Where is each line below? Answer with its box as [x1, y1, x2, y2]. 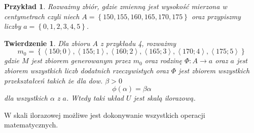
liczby [4, 21, 21, 31]
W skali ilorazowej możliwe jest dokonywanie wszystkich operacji [4, 109, 205, 120]
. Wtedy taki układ [66, 93, 124, 103]
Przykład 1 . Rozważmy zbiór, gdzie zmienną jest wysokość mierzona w [4, 1, 227, 11]
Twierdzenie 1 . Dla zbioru [4, 37, 90, 48]
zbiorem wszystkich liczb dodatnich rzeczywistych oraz [4, 65, 169, 75]
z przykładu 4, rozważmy [100, 37, 176, 48]
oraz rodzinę [144, 55, 182, 66]
